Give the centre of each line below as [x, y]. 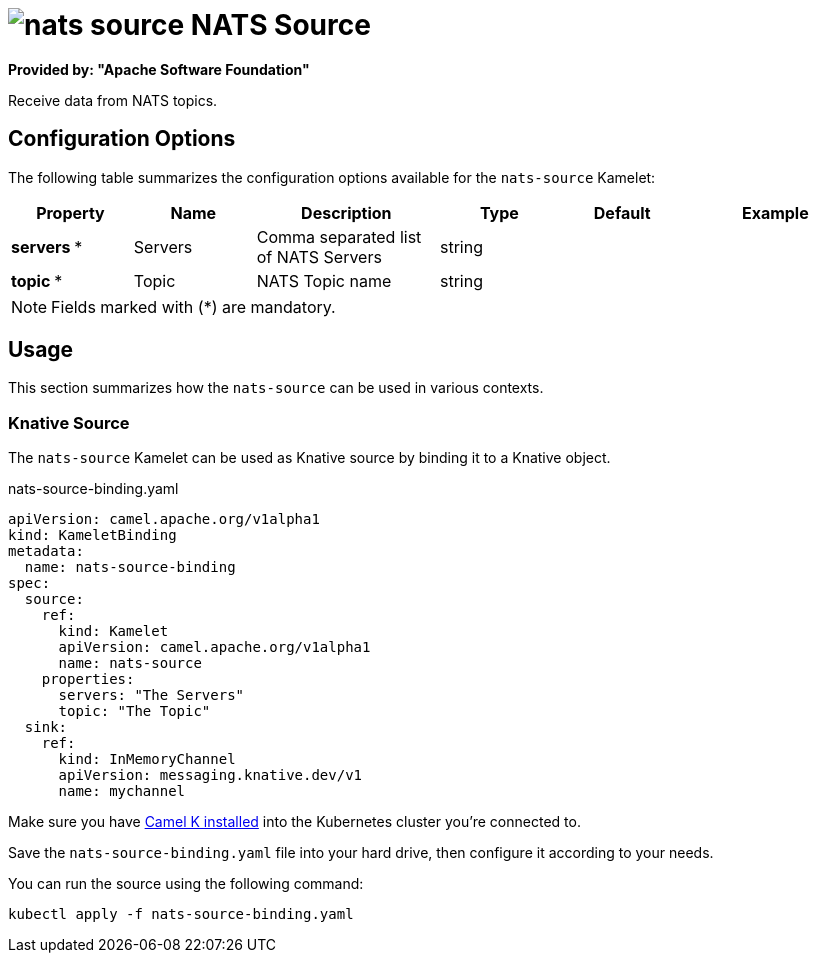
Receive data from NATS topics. [113, 100]
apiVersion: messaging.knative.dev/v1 [210, 775]
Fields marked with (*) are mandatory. [193, 306]
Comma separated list [339, 236]
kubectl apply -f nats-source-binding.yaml [181, 914]
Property [70, 212]
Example [775, 212]
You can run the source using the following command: [186, 884]
